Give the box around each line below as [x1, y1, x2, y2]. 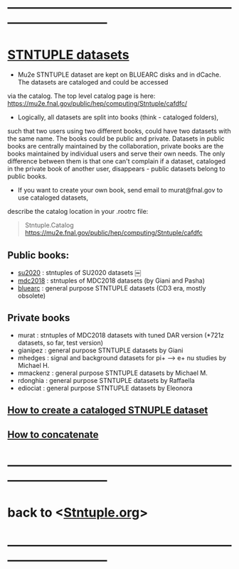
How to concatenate [7, 428, 99, 440]
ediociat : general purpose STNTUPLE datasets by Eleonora [17, 384, 193, 392]
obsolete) [17, 291, 46, 300]
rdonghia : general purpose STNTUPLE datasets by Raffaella [17, 376, 196, 384]
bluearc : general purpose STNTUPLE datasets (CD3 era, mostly [17, 283, 206, 292]
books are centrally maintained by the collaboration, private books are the [7, 142, 224, 151]
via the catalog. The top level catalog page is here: [7, 92, 156, 100]
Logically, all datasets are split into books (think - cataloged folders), [17, 113, 219, 121]
